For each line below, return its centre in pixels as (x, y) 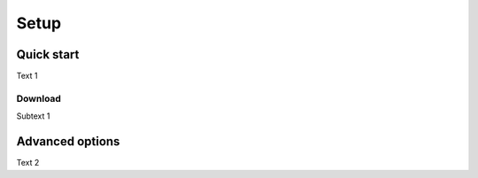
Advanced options (68, 142)
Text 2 (28, 163)
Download (39, 98)
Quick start (48, 54)
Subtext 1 (33, 116)
